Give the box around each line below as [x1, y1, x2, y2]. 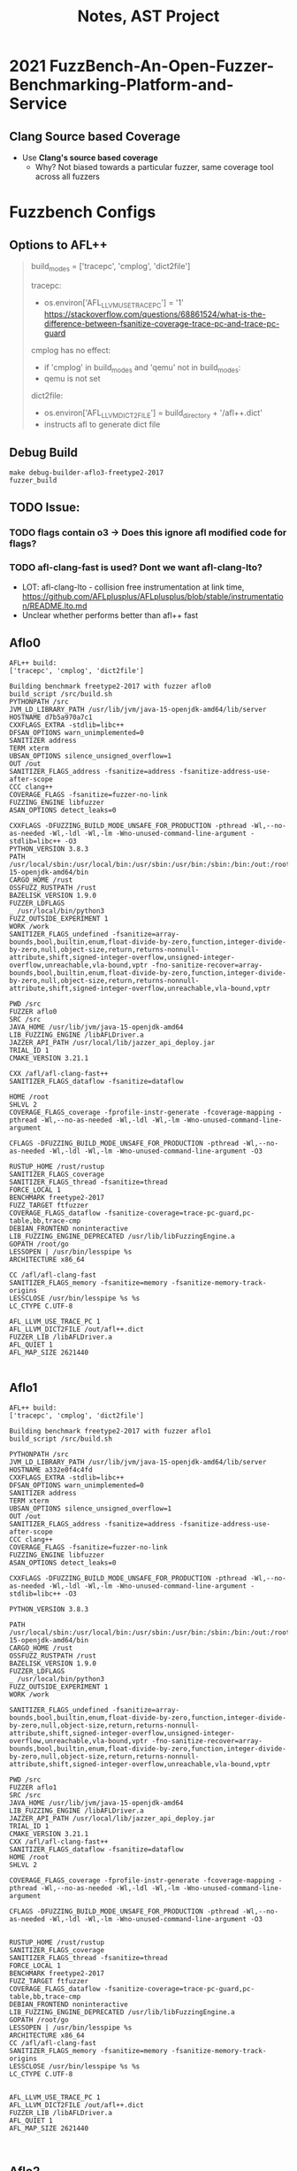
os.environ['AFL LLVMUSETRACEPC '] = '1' [43, 297, 184, 310]
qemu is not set [43, 374, 101, 384]
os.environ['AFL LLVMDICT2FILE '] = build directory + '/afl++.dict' [43, 407, 263, 421]
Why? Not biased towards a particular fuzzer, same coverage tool [34, 162, 274, 172]
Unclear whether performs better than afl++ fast [21, 609, 199, 621]
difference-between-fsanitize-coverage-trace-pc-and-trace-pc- [43, 318, 280, 328]
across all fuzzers [34, 171, 100, 182]
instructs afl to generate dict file [43, 419, 161, 430]
